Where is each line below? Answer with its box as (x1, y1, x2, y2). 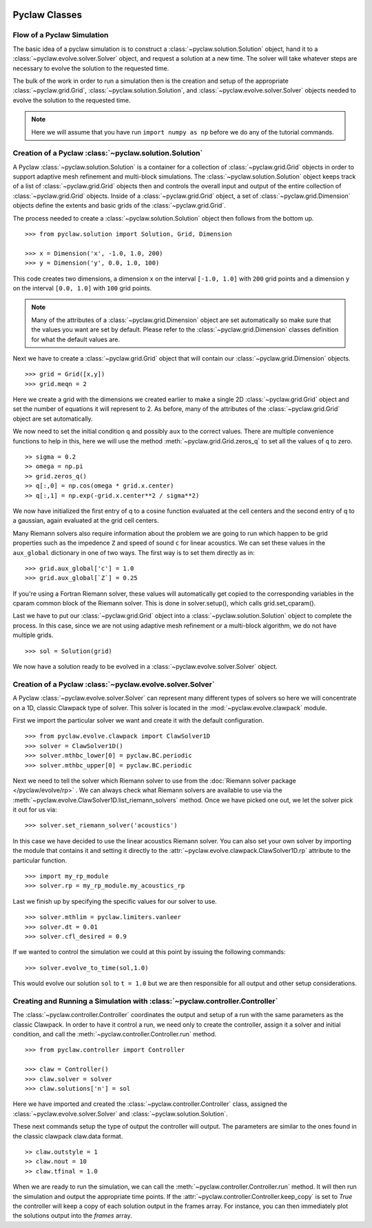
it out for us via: (12, 805, 58, 814)
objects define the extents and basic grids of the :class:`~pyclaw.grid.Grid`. (12, 201, 227, 210)
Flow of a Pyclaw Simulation (12, 30, 109, 40)
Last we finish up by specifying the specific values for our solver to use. (12, 897, 217, 905)
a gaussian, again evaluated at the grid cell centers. (12, 516, 159, 525)
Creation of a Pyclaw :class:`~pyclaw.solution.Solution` (12, 148, 203, 158)
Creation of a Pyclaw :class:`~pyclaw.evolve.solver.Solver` (12, 679, 215, 689)
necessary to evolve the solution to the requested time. (12, 64, 169, 72)
